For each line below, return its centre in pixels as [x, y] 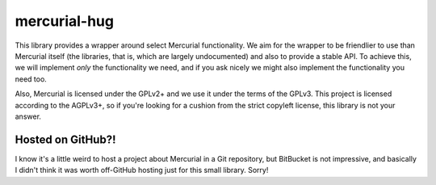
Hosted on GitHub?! [65, 139]
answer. [28, 116]
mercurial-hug [65, 21]
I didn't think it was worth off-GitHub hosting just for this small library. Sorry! [142, 170]
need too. [31, 79]
